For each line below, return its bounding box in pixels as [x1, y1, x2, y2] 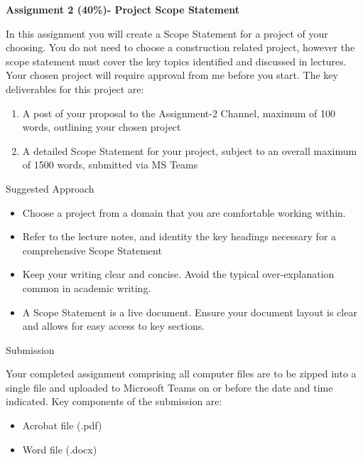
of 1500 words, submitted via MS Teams [22, 157, 198, 172]
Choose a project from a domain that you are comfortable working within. [22, 205, 346, 220]
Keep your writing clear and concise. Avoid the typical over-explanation [22, 267, 335, 281]
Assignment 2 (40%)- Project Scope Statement [6, 2, 240, 16]
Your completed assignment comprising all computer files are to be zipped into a [6, 366, 357, 381]
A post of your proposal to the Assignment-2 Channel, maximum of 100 [22, 105, 336, 120]
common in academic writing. [22, 280, 151, 295]
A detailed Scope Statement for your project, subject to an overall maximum [22, 143, 357, 158]
